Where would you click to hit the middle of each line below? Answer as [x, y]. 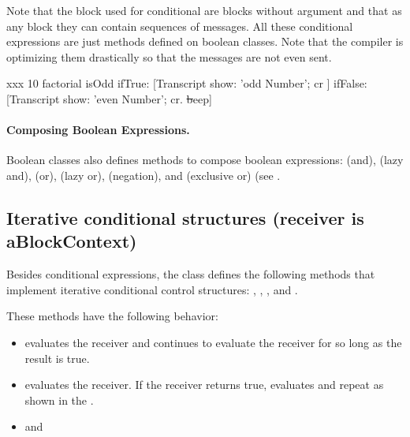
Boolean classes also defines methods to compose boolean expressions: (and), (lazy [205, 160]
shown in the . [59, 400]
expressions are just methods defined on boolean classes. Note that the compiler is [205, 41]
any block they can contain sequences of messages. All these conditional [180, 26]
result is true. [57, 358]
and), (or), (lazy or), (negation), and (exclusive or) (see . [143, 175]
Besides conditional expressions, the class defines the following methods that [191, 274]
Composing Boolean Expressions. [98, 130]
